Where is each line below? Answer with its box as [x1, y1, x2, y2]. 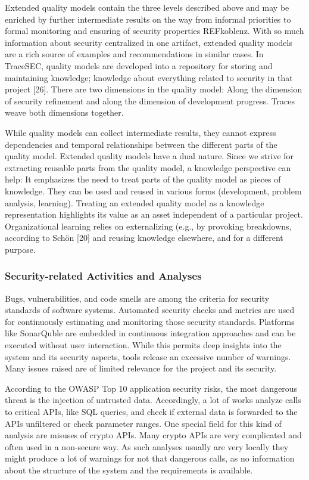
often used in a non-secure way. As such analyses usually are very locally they [5, 440, 289, 453]
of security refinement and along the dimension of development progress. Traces [5, 94, 295, 107]
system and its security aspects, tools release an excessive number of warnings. [5, 350, 291, 363]
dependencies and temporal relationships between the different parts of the [5, 138, 277, 150]
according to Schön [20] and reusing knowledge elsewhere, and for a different [5, 231, 283, 244]
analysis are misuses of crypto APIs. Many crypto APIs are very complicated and [5, 429, 302, 441]
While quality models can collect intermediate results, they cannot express [5, 126, 276, 138]
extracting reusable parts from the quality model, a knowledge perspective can [5, 161, 291, 174]
